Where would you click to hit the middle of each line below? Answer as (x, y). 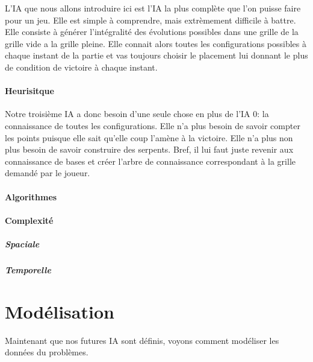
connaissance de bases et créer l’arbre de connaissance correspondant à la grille (150, 161)
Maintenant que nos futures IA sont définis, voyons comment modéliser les (142, 340)
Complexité (29, 220)
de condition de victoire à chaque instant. (81, 67)
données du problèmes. (47, 352)
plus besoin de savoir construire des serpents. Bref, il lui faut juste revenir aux (149, 149)
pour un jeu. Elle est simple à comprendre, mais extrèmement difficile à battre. (150, 20)
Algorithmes (31, 196)
